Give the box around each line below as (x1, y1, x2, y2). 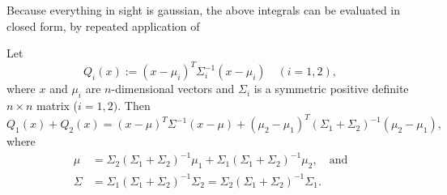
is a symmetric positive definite (253, 80, 409, 97)
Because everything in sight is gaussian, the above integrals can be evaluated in (6, 2, 401, 18)
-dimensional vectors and (111, 80, 235, 97)
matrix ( (36, 97, 79, 114)
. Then (117, 97, 151, 114)
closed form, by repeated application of (6, 17, 200, 34)
